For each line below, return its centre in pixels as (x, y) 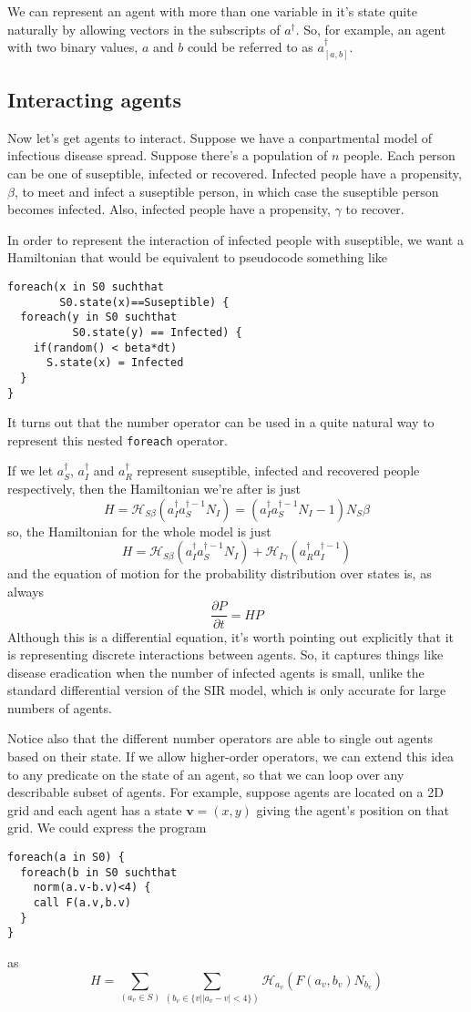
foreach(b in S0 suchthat (99, 872)
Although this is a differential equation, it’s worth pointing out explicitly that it (230, 636)
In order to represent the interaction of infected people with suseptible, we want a (235, 239)
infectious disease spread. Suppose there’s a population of (168, 155)
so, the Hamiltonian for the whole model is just (139, 531)
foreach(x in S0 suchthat (86, 286)
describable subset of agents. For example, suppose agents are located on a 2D (225, 792)
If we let (31, 470)
